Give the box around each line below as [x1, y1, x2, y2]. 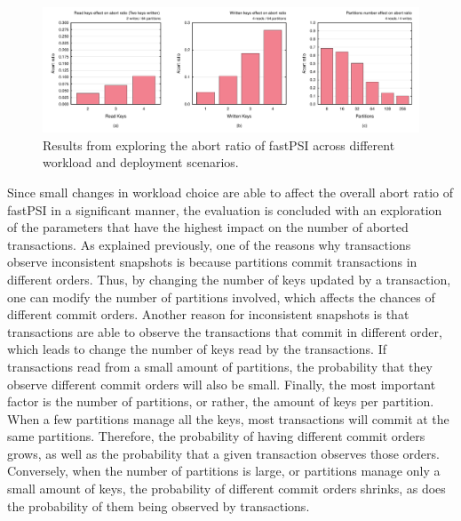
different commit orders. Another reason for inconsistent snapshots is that [7, 305, 409, 324]
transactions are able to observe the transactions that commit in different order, [7, 322, 442, 341]
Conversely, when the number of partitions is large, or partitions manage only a [7, 461, 441, 480]
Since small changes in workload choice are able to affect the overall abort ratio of [7, 182, 453, 201]
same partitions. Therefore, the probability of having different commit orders [7, 427, 425, 445]
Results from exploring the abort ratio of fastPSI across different [43, 135, 395, 154]
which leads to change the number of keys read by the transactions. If [7, 340, 387, 358]
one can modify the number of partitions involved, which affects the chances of [7, 287, 435, 306]
